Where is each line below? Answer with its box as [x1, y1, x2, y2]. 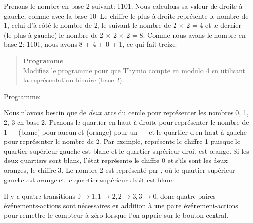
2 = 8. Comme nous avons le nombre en [126, 29, 246, 40]
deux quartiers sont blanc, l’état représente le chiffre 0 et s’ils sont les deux [4, 155, 228, 165]
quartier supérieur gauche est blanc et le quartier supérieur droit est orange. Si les [4, 145, 249, 156]
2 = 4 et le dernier [186, 20, 242, 30]
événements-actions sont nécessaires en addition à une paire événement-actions [4, 200, 238, 210]
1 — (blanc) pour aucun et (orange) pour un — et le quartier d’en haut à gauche [4, 126, 247, 137]
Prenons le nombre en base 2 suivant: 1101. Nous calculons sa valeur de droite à [4, 1, 243, 11]
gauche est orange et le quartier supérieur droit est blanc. [4, 174, 175, 184]
